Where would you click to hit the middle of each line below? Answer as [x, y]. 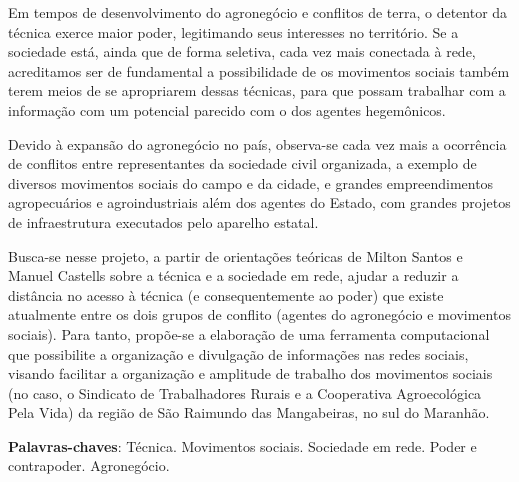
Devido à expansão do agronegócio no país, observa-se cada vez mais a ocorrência [257, 143]
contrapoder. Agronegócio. [89, 465]
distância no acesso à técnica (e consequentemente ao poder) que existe [226, 294]
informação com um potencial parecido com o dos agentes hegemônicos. [227, 109]
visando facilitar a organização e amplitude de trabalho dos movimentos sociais [250, 373]
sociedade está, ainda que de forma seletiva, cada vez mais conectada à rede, [242, 51]
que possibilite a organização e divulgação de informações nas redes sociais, [238, 353]
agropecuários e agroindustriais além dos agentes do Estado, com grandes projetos [259, 202]
